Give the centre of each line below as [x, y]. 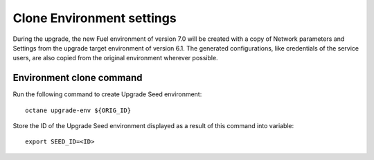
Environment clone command [78, 78]
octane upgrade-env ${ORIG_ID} [78, 110]
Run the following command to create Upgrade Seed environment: [107, 94]
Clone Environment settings [95, 18]
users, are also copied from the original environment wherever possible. [115, 58]
